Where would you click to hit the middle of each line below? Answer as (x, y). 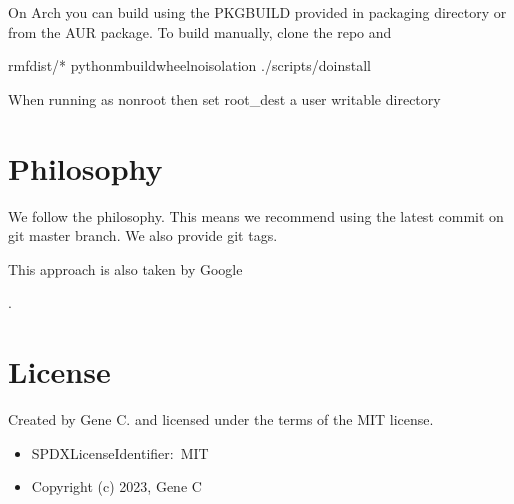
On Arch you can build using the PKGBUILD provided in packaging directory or (257, 12)
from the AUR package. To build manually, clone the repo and (200, 31)
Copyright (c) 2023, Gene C (116, 486)
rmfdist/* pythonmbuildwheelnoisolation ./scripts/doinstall (189, 65)
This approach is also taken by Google (125, 268)
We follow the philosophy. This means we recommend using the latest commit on (256, 215)
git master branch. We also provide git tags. (143, 235)
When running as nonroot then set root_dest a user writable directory (224, 98)
